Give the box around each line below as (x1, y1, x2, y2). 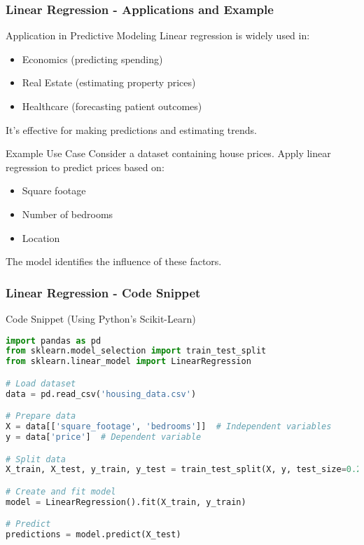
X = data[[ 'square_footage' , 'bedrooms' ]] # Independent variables (6, 422, 332, 432)
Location (22, 230, 60, 245)
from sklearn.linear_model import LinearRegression (6, 356, 251, 367)
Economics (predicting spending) (22, 51, 163, 66)
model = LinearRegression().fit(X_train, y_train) (6, 497, 246, 507)
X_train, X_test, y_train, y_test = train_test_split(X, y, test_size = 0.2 (6, 464, 362, 475)
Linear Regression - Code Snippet (6, 283, 201, 301)
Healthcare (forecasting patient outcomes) (22, 99, 202, 113)
